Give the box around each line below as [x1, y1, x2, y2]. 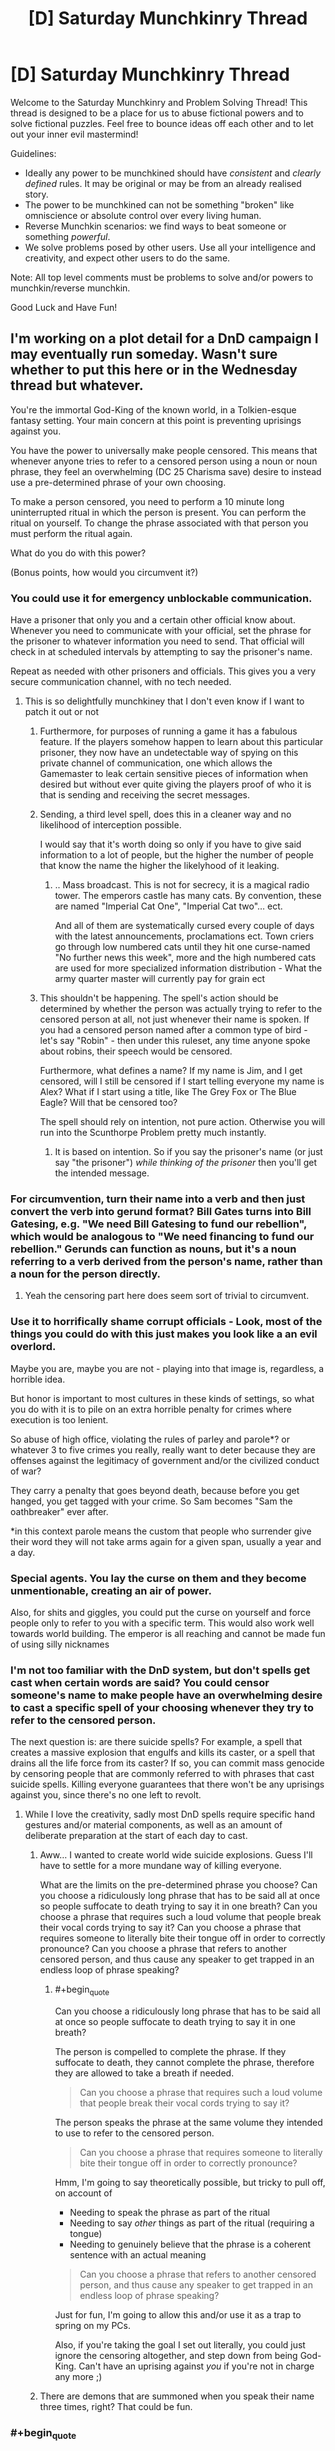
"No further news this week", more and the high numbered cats [54, 952, 317, 964]
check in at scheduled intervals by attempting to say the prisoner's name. [10, 646, 313, 658]
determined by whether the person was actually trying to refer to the [39, 1003, 323, 1015]
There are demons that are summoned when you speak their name [39, 2390, 315, 2402]
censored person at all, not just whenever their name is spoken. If [39, 1013, 310, 1026]
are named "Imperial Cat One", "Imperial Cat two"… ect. [54, 900, 283, 912]
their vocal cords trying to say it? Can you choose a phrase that [39, 1922, 302, 1934]
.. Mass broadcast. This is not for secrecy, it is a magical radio [54, 879, 310, 891]
